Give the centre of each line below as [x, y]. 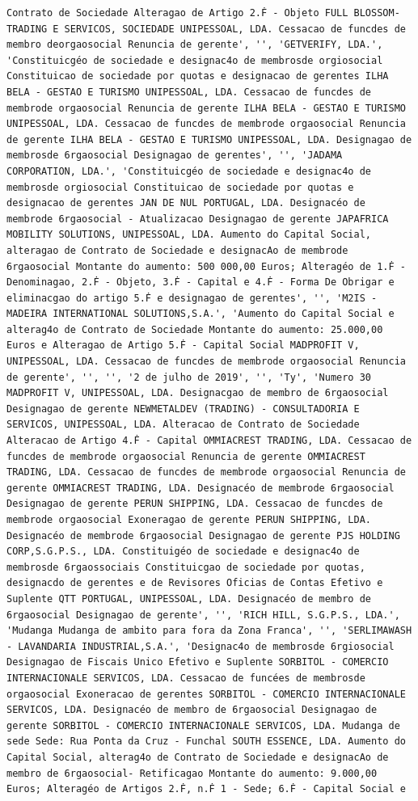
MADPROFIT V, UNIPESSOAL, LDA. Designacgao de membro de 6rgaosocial [198, 393]
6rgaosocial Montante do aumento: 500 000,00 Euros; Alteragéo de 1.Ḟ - [206, 266]
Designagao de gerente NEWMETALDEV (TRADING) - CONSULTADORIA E [183, 409]
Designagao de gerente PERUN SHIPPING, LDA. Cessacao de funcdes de [195, 504]
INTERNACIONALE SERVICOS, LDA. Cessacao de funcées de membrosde [186, 678]
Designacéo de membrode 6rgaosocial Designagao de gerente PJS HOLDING [203, 535]
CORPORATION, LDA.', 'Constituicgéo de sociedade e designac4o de [189, 171]
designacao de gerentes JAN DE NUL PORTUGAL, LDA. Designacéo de [186, 203]
